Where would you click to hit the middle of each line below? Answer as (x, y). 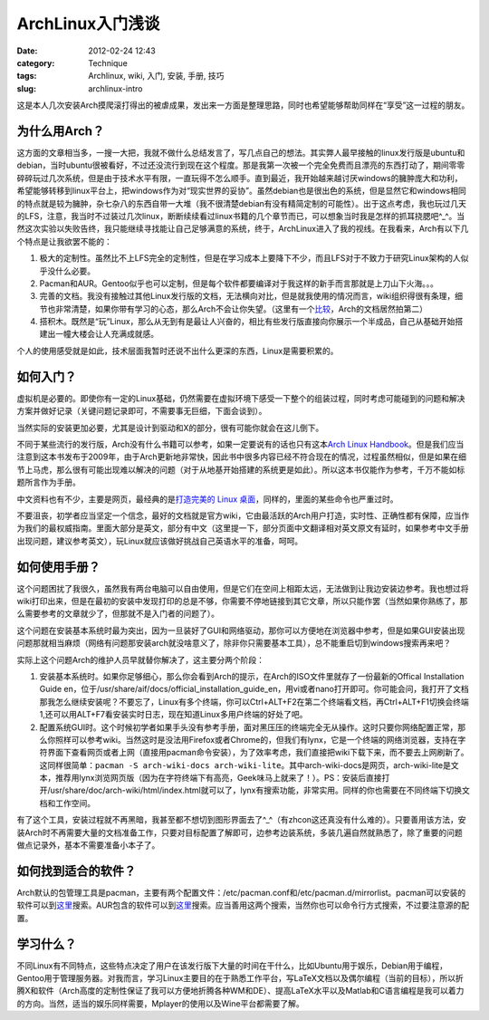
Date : (27, 51)
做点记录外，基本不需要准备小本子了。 (88, 845)
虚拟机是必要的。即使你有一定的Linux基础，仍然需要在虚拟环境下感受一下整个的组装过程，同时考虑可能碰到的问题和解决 (241, 398)
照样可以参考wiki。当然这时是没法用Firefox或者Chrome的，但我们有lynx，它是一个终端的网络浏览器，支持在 (256, 739)
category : (36, 63)
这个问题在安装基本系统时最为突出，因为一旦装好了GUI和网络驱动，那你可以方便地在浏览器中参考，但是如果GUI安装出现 (241, 630)
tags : (27, 76)
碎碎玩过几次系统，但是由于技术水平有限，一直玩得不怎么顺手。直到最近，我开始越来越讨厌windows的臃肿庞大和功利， (240, 178)
